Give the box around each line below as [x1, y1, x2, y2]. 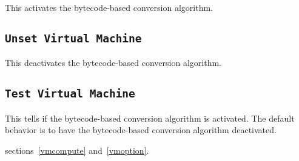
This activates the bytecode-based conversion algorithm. [5, 1, 213, 13]
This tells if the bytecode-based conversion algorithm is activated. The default [5, 111, 295, 124]
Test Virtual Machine [5, 87, 135, 100]
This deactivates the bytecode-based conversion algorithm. [5, 56, 221, 69]
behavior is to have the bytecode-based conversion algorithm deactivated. [5, 123, 277, 136]
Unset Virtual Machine [5, 31, 142, 45]
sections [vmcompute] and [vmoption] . [5, 143, 149, 156]
